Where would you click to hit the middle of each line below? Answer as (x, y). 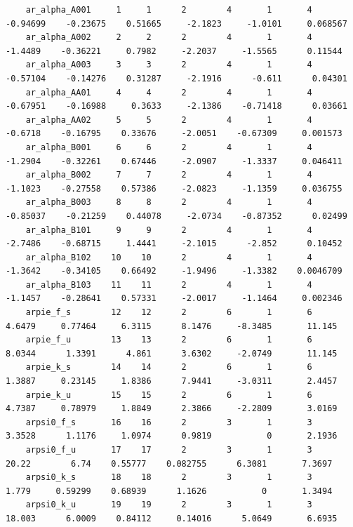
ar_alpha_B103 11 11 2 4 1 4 (169, 285)
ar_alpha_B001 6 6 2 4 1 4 (169, 147)
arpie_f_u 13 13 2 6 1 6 (169, 340)
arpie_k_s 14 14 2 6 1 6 (169, 367)
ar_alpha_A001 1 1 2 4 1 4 (169, 10)
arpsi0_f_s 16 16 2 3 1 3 (169, 422)
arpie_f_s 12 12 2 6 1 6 (169, 313)
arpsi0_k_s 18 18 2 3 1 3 (169, 478)
